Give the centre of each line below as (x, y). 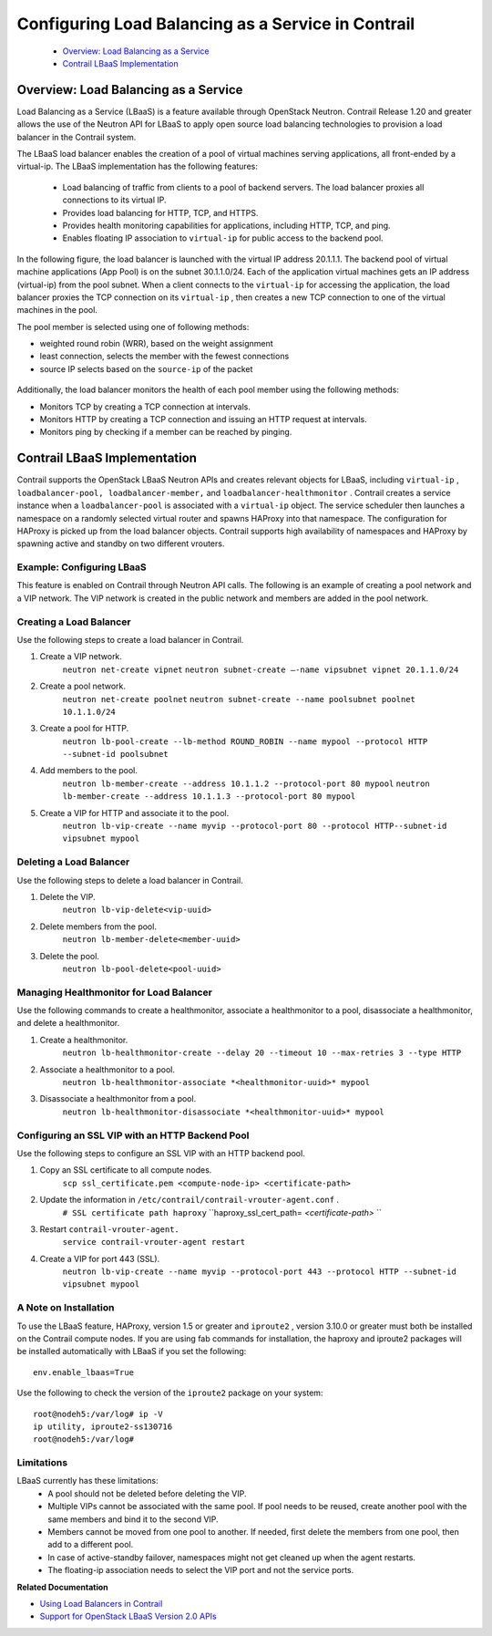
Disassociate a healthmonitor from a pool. (118, 1099)
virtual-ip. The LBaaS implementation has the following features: (138, 166)
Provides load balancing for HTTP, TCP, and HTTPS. (160, 212)
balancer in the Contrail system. (77, 137)
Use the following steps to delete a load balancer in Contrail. (130, 880)
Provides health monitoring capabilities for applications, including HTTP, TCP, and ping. (226, 225)
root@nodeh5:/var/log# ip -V (98, 1414)
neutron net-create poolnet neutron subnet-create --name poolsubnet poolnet (239, 699)
